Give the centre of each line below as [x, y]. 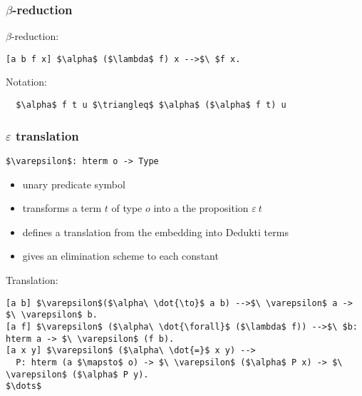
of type [127, 208]
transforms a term [62, 208]
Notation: [26, 82]
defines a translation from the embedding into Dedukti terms [155, 232]
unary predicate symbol [74, 184]
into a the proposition [201, 208]
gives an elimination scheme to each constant [120, 256]
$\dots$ [24, 386]
